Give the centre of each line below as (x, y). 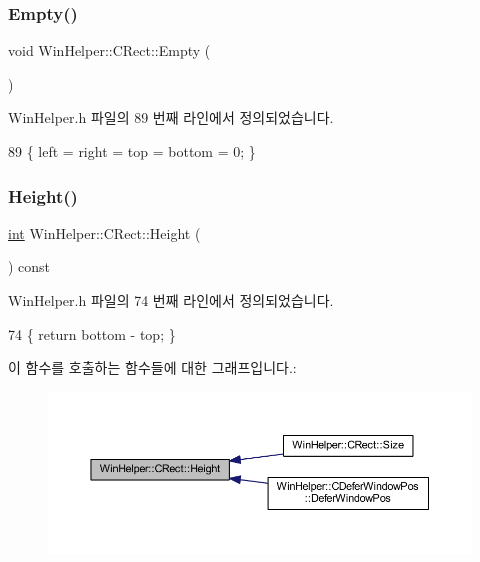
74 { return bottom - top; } (92, 333)
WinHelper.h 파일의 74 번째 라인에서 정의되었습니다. (171, 300)
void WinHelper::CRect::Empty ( (109, 50)
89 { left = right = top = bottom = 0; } (132, 151)
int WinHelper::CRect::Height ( (104, 232)
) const (29, 266)
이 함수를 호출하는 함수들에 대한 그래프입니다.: (152, 367)
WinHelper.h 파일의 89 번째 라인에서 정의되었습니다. (171, 117)
